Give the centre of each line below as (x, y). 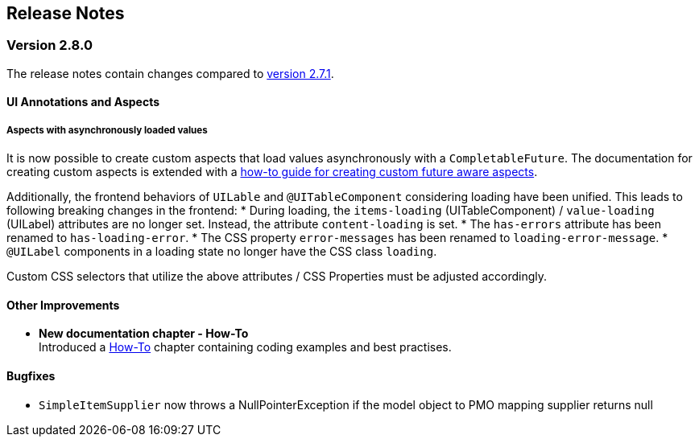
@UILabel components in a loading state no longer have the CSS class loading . (222, 252)
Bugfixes (31, 376)
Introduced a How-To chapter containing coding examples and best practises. (245, 347)
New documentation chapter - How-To (144, 334)
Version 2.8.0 (50, 45)
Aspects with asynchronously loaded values (107, 130)
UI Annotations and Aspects (83, 102)
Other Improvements (63, 305)
